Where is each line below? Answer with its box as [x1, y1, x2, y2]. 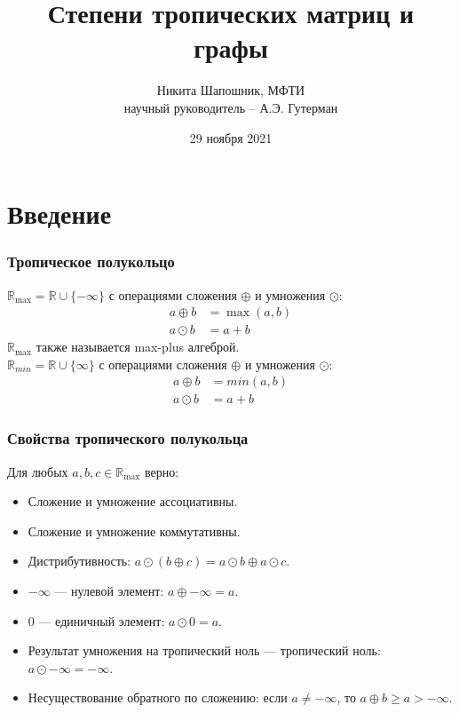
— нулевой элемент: [54, 582, 164, 599]
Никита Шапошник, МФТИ [156, 81, 305, 99]
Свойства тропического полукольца [7, 427, 249, 449]
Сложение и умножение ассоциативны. [28, 492, 238, 511]
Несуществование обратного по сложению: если [28, 688, 288, 707]
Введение [7, 195, 112, 232]
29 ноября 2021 [189, 128, 273, 147]
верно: [144, 462, 179, 480]
